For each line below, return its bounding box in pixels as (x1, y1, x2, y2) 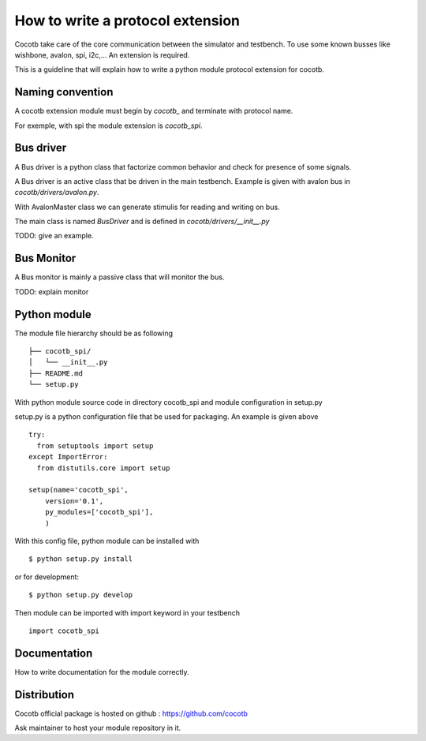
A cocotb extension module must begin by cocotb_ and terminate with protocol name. (14, 107, 293, 116)
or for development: (14, 572, 79, 582)
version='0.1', (44, 496, 104, 505)
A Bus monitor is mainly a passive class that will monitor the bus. (14, 272, 225, 282)
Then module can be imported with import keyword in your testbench (14, 608, 241, 617)
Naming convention (14, 85, 114, 99)
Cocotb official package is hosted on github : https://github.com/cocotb (14, 709, 248, 718)
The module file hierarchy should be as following (14, 328, 174, 338)
